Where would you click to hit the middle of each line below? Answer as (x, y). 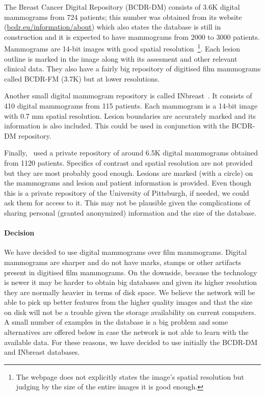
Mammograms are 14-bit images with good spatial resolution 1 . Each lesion (122, 48)
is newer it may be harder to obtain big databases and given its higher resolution (131, 282)
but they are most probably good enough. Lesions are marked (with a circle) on (129, 173)
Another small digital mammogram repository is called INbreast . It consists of (128, 96)
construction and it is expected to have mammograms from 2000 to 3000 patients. (132, 36)
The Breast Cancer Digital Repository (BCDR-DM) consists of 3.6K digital (122, 7)
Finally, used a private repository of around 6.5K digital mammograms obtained (131, 153)
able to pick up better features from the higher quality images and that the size (128, 302)
